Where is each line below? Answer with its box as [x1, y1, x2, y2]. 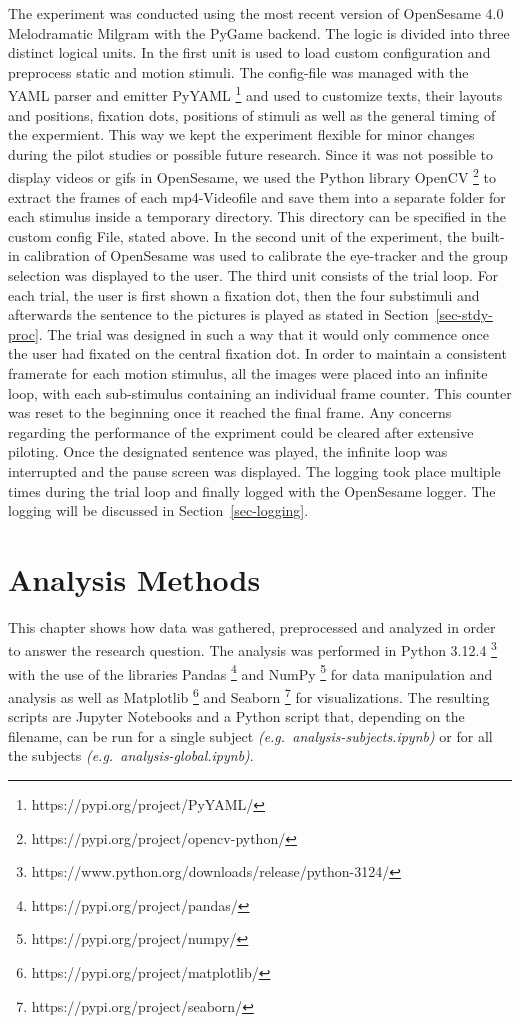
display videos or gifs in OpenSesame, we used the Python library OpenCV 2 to [8, 164, 497, 188]
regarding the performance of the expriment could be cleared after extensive [8, 421, 474, 442]
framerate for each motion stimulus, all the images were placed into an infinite [8, 363, 488, 383]
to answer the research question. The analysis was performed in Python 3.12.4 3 [8, 637, 497, 661]
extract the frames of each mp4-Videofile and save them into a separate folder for [8, 186, 506, 207]
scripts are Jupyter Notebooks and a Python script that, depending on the [8, 706, 465, 727]
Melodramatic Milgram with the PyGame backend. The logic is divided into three [8, 22, 510, 43]
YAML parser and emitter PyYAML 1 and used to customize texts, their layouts [8, 82, 503, 106]
